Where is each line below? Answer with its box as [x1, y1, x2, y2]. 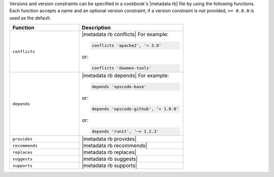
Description [82, 24, 111, 31]
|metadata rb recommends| [82, 142, 147, 149]
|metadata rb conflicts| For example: [82, 31, 169, 38]
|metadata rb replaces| [82, 149, 136, 156]
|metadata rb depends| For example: [82, 72, 169, 79]
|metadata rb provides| [82, 135, 137, 143]
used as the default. [9, 15, 51, 21]
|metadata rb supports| [82, 162, 137, 169]
